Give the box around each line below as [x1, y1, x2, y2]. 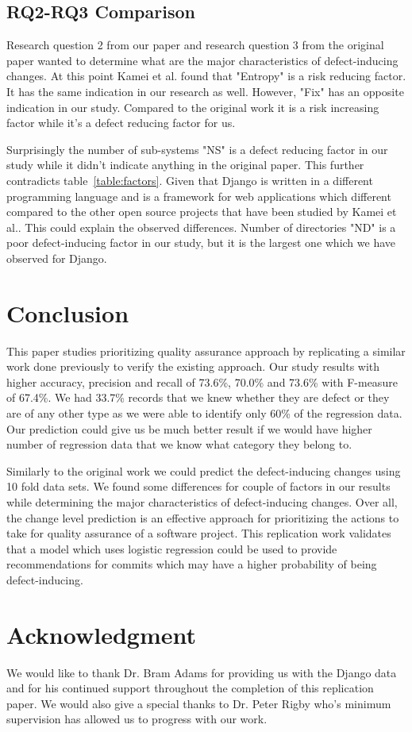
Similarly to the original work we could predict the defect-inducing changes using [6, 462, 401, 479]
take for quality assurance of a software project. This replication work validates [6, 525, 391, 541]
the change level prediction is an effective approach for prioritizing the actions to [6, 509, 399, 526]
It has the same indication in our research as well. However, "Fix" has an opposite [6, 83, 404, 99]
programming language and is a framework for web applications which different [6, 187, 391, 204]
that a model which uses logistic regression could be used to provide [6, 540, 337, 557]
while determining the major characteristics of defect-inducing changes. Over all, [6, 493, 398, 510]
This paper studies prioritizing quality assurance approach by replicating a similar [6, 342, 406, 359]
